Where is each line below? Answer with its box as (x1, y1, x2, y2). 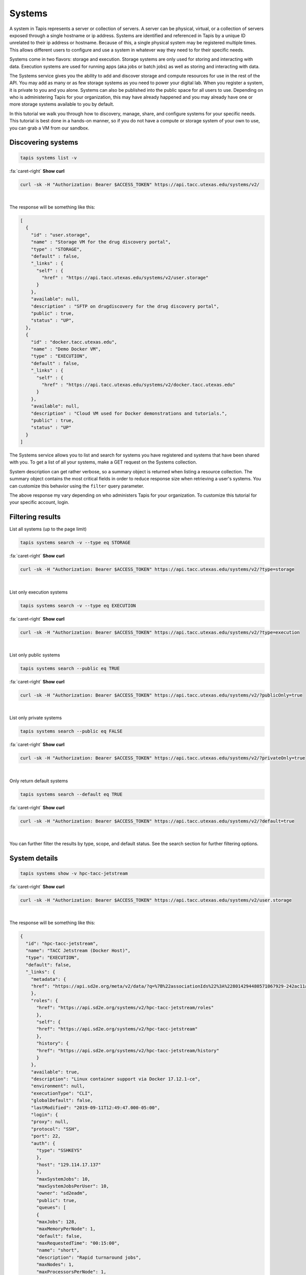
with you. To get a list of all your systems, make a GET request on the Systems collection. (9, 459, 197, 465)
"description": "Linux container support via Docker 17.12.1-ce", (31, 1076, 201, 1082)
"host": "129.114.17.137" (36, 1162, 101, 1167)
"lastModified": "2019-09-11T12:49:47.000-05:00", (31, 1105, 160, 1110)
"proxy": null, (31, 1119, 69, 1125)
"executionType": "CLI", (31, 1090, 93, 1096)
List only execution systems (9, 589, 68, 595)
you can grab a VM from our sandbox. (9, 125, 89, 131)
